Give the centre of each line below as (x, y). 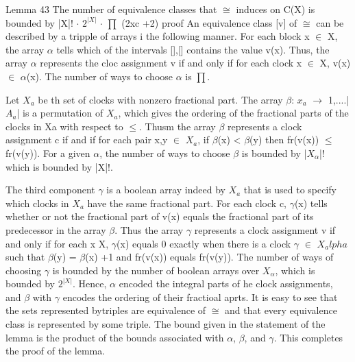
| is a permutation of (60, 113)
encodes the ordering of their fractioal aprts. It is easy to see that (200, 297)
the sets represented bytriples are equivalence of (106, 310)
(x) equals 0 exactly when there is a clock (204, 243)
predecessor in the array (56, 229)
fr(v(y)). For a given (48, 153)
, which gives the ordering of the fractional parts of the (233, 113)
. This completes (308, 337)
